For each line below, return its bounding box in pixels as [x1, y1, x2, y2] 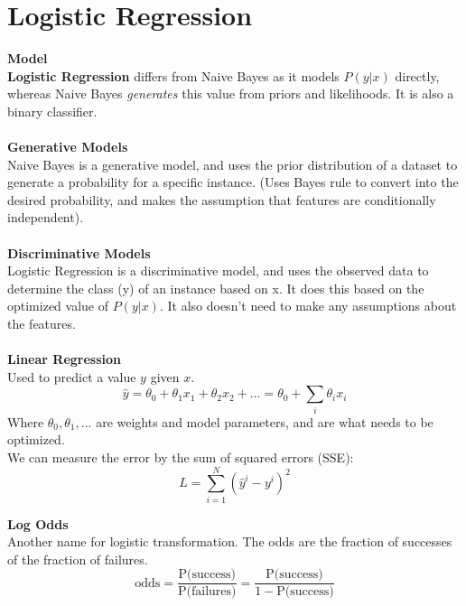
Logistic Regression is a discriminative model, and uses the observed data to [7, 261, 429, 280]
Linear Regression [7, 350, 121, 368]
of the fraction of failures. [7, 549, 148, 568]
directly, [395, 66, 440, 85]
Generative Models [7, 137, 128, 156]
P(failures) [178, 585, 237, 599]
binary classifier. [7, 101, 98, 120]
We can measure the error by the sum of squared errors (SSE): [7, 447, 354, 466]
